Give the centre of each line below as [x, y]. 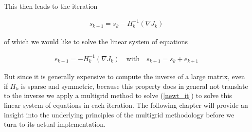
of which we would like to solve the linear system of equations [96, 41]
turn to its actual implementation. [55, 124]
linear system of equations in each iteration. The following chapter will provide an [126, 105]
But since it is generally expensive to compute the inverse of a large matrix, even [125, 76]
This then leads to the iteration [51, 6]
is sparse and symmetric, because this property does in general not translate [135, 86]
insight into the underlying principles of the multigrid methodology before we [119, 114]
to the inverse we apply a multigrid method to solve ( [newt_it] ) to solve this [118, 95]
